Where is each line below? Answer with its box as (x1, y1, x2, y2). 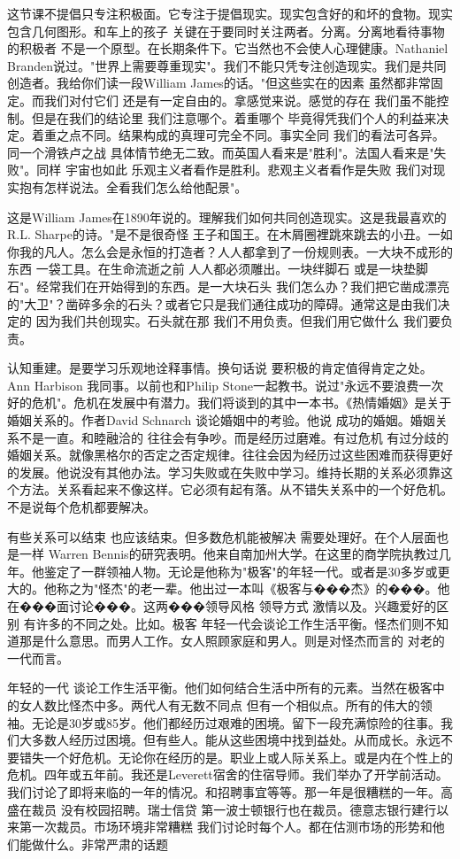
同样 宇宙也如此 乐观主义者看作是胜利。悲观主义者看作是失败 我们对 (36, 160, 433, 179)
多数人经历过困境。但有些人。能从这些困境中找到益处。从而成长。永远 (31, 731, 441, 749)
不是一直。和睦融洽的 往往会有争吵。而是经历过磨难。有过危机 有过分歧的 (19, 428, 449, 446)
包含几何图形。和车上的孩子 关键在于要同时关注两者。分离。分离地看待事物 (7, 21, 445, 40)
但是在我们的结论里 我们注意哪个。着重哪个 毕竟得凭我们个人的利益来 (31, 108, 437, 127)
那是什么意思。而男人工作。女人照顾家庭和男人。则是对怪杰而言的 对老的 (19, 631, 445, 650)
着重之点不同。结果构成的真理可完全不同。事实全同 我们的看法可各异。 (31, 126, 445, 144)
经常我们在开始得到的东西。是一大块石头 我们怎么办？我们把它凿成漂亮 (36, 276, 449, 295)
